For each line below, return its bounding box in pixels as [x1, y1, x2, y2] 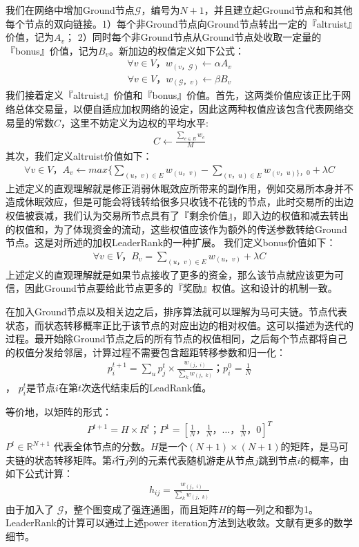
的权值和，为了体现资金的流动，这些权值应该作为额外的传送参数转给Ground [6, 221, 347, 236]
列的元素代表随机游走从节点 [128, 452, 255, 467]
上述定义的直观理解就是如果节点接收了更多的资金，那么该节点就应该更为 [6, 267, 334, 281]
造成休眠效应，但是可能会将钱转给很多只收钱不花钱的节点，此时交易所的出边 [6, 194, 353, 209]
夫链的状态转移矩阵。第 [6, 452, 112, 467]
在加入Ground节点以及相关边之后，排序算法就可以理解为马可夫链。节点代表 [6, 304, 347, 318]
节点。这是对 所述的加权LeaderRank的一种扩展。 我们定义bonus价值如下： [6, 235, 336, 250]
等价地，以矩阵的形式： [6, 405, 112, 419]
